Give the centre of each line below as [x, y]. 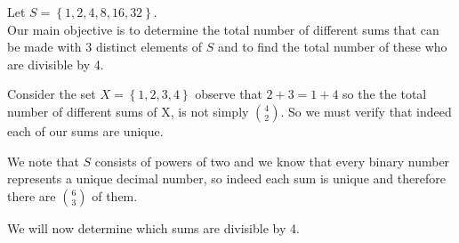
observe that [229, 94]
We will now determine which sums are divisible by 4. [153, 227]
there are [32, 195]
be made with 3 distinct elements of [105, 47]
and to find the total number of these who [332, 47]
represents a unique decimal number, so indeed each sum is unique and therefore [226, 178]
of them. [115, 195]
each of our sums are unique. [85, 130]
